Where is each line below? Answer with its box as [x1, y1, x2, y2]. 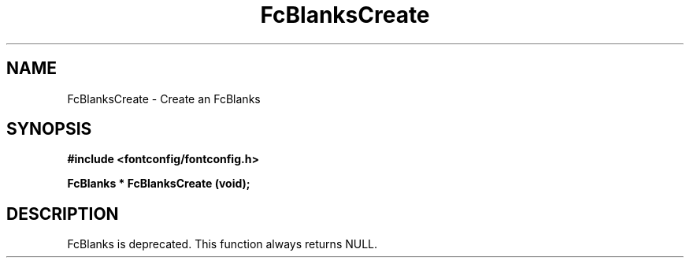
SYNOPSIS [6, 119, 92, 139]
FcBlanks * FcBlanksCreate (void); [67, 177, 250, 191]
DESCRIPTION [6, 203, 119, 224]
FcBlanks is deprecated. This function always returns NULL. [67, 237, 378, 251]
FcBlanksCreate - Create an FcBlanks [67, 91, 261, 106]
